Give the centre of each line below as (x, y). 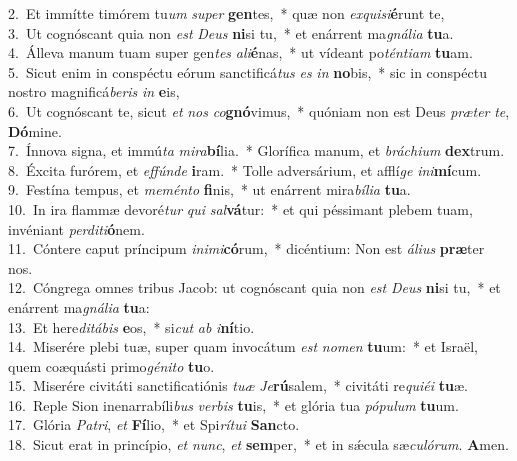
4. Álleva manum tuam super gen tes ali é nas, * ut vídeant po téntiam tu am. (240, 52)
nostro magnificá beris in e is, (94, 91)
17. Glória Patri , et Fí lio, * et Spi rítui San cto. (154, 424)
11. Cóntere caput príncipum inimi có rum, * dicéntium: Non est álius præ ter (246, 248)
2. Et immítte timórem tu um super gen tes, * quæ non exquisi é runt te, (226, 13)
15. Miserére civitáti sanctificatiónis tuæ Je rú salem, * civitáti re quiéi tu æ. (238, 385)
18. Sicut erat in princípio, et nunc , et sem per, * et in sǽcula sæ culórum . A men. (258, 444)
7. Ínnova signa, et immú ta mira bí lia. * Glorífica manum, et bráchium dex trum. (256, 150)
